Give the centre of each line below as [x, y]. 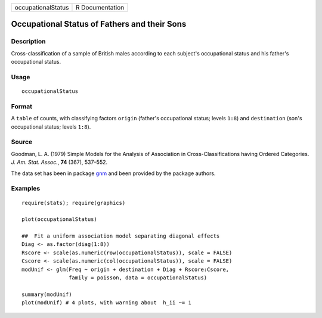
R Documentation [100, 7]
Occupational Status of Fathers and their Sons [99, 24]
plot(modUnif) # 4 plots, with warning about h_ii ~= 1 [107, 303]
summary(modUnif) [47, 294]
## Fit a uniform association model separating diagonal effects [121, 236]
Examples [26, 189]
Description [28, 42]
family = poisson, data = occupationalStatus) [138, 278]
